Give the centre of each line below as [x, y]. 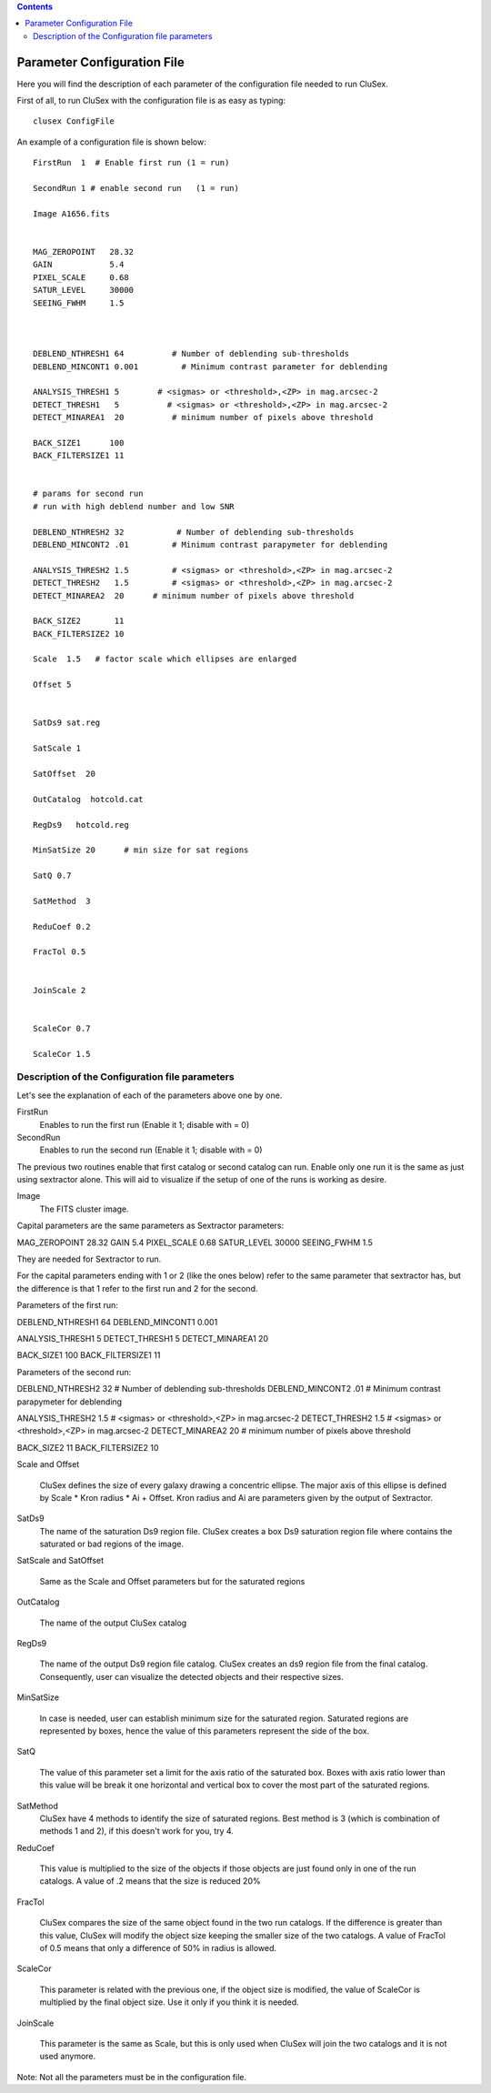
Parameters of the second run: [74, 1372]
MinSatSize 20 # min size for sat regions [141, 850]
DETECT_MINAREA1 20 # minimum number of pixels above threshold [203, 418]
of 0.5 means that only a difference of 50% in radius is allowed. [158, 1948]
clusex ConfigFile [74, 121]
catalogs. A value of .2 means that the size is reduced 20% [150, 1881]
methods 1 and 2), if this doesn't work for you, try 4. [136, 1831]
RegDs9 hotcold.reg [81, 825]
